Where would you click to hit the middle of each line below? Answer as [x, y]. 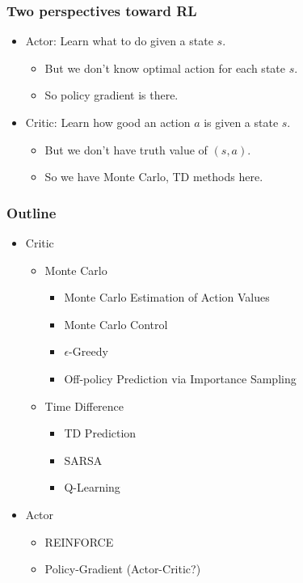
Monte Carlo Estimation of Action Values [167, 297]
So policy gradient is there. [112, 95]
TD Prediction [100, 433]
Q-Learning [92, 487]
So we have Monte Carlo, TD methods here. [154, 177]
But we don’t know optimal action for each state [165, 68]
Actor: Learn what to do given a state [119, 41]
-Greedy [88, 351]
